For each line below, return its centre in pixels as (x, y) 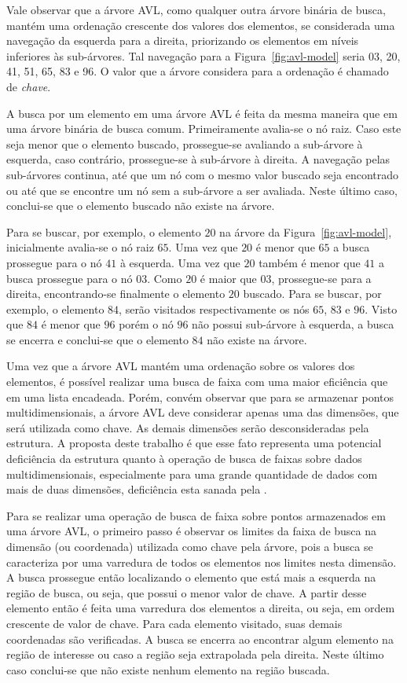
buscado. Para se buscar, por (312, 294)
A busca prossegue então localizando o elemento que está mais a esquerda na (191, 577)
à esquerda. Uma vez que (180, 262)
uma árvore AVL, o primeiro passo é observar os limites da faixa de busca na (192, 531)
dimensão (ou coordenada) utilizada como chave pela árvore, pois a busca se (190, 546)
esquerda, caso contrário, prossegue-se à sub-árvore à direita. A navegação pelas (198, 159)
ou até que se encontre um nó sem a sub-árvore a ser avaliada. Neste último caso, (202, 190)
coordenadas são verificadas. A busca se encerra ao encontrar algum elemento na (200, 639)
